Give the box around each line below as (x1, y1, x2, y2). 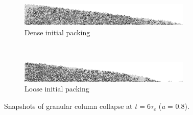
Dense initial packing (25, 27, 90, 37)
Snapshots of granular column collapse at (4, 101, 133, 111)
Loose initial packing (25, 83, 89, 94)
